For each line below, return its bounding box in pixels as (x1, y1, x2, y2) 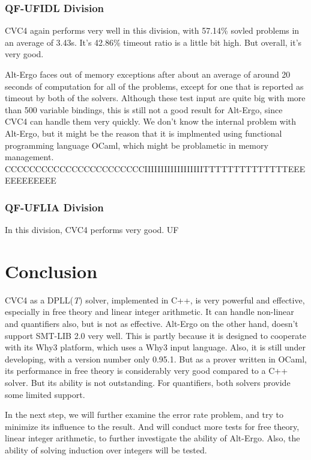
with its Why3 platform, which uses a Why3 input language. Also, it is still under (5, 341, 306, 353)
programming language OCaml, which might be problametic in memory (5, 138, 268, 151)
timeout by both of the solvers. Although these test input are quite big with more (5, 92, 306, 104)
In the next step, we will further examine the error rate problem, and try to (5, 408, 283, 421)
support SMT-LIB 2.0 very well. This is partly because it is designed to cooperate (5, 329, 306, 341)
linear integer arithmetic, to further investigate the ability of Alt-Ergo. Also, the (5, 432, 300, 444)
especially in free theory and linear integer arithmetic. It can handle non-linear (5, 305, 294, 318)
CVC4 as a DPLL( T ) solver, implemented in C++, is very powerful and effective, (5, 293, 305, 306)
